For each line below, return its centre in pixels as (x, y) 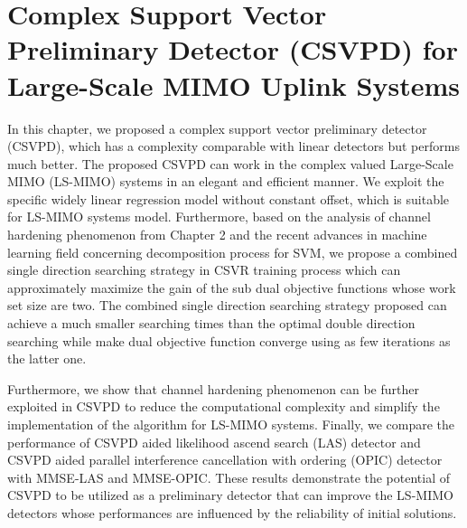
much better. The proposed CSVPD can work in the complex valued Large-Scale (230, 163)
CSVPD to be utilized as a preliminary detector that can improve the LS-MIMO (230, 495)
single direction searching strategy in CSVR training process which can (204, 270)
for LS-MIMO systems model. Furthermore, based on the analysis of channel (219, 217)
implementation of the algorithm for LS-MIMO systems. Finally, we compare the (231, 424)
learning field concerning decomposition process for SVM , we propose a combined (233, 252)
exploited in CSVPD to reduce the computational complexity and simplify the (224, 406)
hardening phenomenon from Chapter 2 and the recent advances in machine (217, 235)
